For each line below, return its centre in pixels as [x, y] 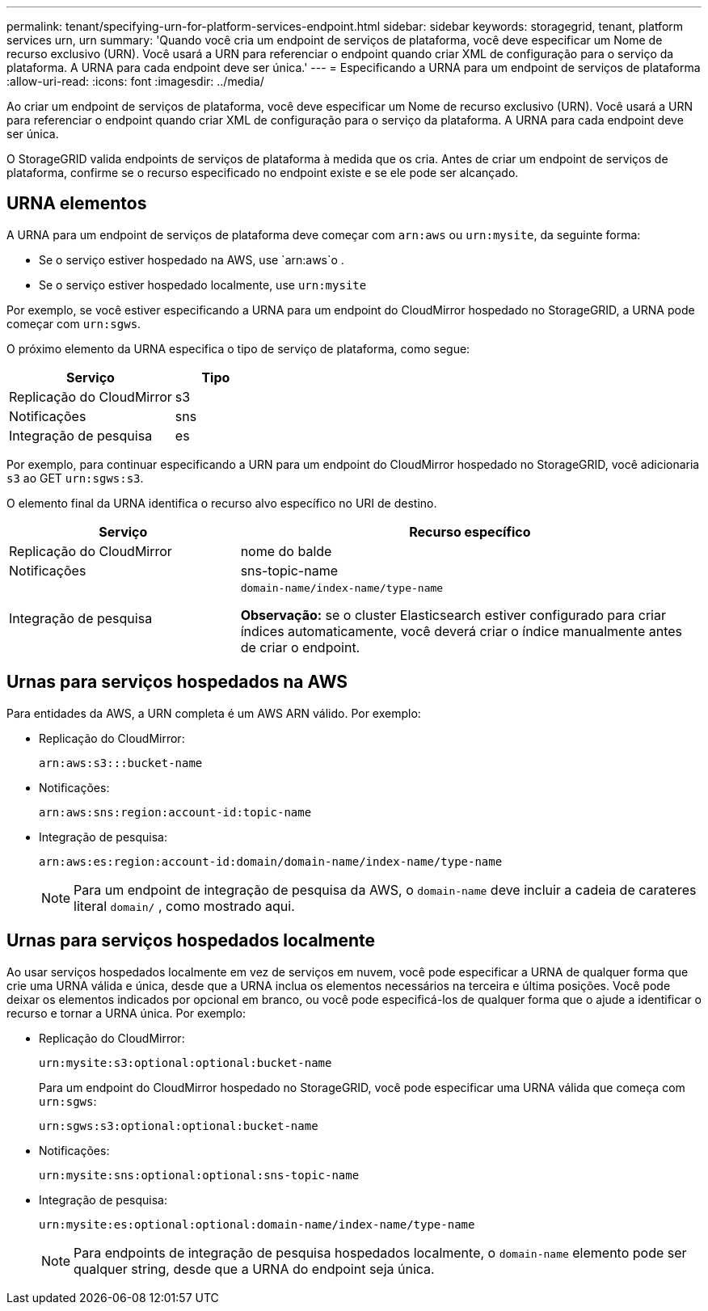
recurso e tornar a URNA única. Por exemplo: [126, 1013]
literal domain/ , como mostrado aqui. [184, 906]
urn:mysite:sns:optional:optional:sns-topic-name [199, 1175]
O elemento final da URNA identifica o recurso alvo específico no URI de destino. [222, 503]
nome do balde [286, 551]
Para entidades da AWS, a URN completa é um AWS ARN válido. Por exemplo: [214, 713]
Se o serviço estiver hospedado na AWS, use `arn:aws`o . [192, 259]
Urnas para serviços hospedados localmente [191, 941]
